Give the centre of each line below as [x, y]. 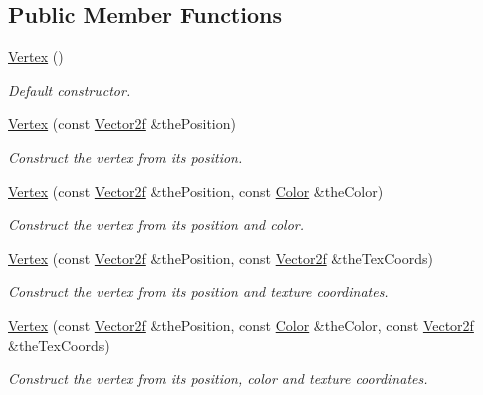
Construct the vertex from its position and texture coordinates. [198, 291]
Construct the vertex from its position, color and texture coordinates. [218, 378]
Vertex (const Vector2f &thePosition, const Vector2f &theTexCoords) [220, 257]
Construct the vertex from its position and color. [156, 224]
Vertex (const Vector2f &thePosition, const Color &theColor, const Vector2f [241, 324]
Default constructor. [69, 89]
